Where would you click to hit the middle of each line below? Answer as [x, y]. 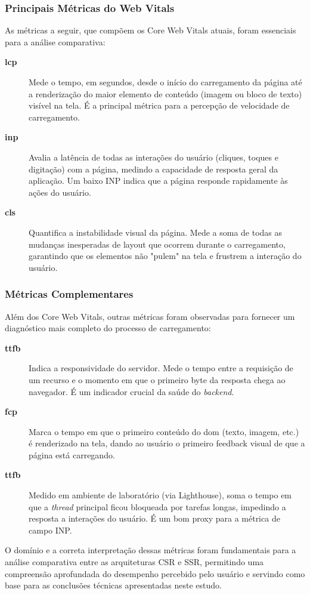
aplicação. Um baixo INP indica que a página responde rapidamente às [158, 181]
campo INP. [50, 530]
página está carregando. [72, 454]
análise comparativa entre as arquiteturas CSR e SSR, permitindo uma [134, 562]
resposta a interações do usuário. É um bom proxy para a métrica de [154, 518]
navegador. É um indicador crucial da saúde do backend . [131, 391]
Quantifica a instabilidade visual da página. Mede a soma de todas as [156, 232]
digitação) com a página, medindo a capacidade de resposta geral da [154, 169]
